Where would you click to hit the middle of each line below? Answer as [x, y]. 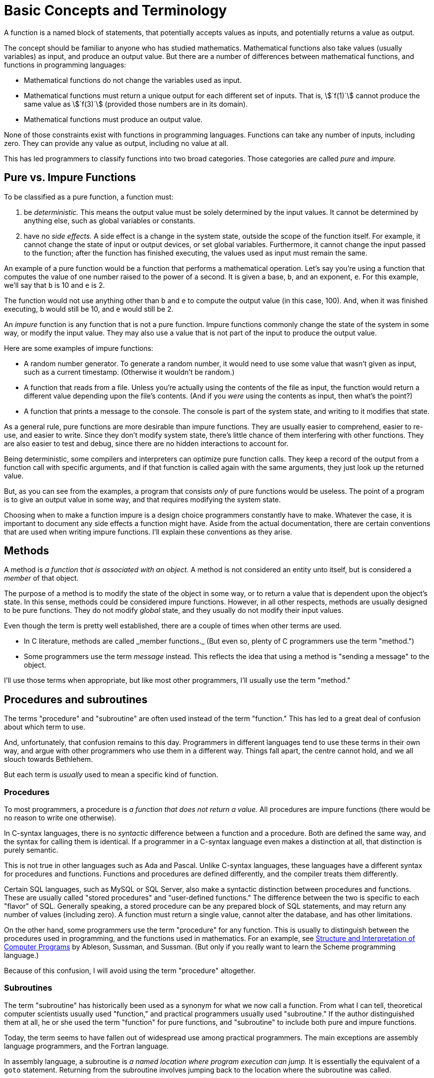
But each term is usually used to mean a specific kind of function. [111, 775]
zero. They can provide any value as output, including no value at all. [116, 143]
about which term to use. [45, 727]
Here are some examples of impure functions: [79, 348]
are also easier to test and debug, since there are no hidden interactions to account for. [146, 443]
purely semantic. [31, 850]
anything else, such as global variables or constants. [110, 220]
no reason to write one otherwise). [60, 818]
